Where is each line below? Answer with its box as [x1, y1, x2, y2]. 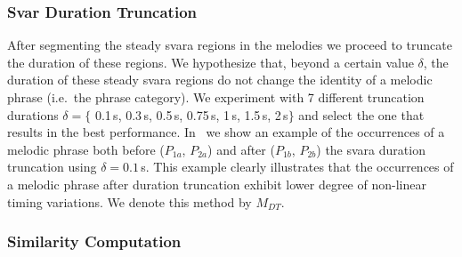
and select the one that [298, 105, 425, 124]
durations [7, 105, 59, 124]
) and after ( [207, 140, 275, 158]
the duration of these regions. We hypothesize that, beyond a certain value [7, 52, 414, 71]
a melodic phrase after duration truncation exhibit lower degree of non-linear [7, 174, 426, 193]
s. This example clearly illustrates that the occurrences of [141, 157, 454, 176]
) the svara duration [316, 140, 426, 158]
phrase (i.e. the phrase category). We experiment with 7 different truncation [7, 88, 425, 106]
